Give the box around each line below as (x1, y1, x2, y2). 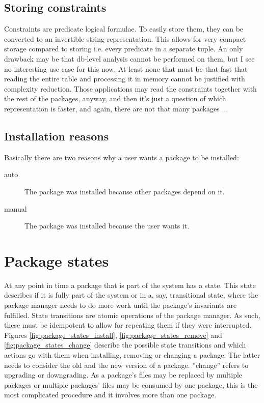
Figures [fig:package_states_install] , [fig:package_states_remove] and (4, 329, 222, 340)
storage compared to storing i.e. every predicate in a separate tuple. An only (4, 43, 243, 54)
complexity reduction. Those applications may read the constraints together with (4, 83, 257, 94)
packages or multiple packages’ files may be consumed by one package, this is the (4, 379, 258, 390)
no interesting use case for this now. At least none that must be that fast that (4, 63, 248, 74)
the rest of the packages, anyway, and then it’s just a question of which (4, 93, 226, 104)
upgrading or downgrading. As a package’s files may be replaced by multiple (4, 369, 243, 380)
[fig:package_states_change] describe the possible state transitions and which (4, 339, 246, 350)
